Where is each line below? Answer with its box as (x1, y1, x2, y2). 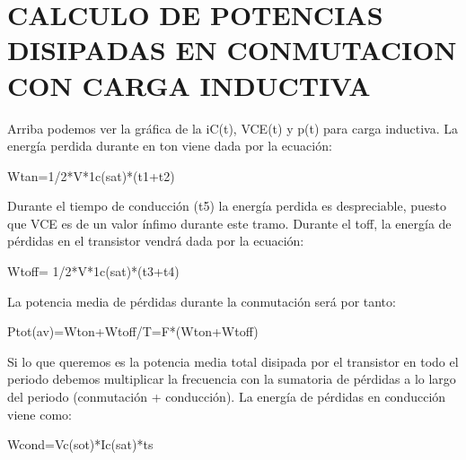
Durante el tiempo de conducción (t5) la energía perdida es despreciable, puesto (7, 196, 447, 215)
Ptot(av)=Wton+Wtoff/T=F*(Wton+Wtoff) (7, 322, 259, 341)
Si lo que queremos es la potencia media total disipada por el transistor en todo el (7, 352, 459, 370)
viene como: (7, 404, 72, 423)
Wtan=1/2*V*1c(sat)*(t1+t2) (7, 166, 175, 185)
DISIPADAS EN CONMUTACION (7, 31, 457, 68)
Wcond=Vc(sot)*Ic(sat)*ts (7, 435, 154, 454)
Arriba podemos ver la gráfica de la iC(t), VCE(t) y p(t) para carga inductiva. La (7, 118, 458, 137)
